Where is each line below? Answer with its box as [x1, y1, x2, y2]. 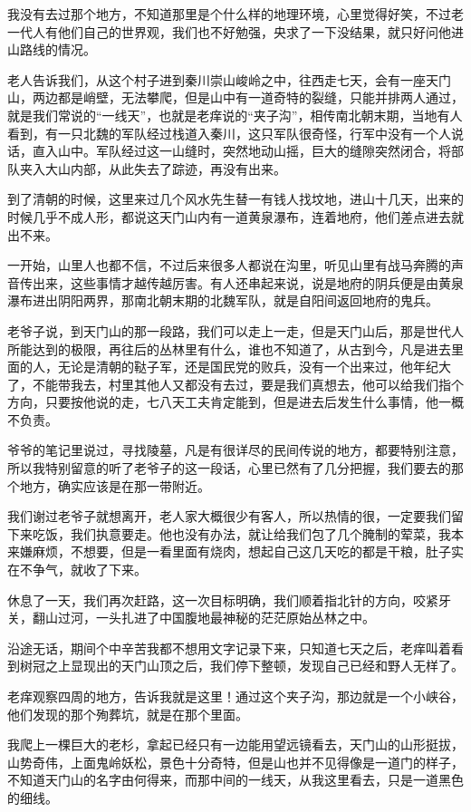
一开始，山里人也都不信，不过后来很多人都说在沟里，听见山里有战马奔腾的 [7, 256, 451, 275]
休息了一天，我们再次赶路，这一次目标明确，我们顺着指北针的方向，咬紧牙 [7, 590, 451, 609]
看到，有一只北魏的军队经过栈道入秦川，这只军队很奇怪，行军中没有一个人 [7, 123, 451, 142]
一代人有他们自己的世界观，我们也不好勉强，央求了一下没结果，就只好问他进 [7, 22, 464, 41]
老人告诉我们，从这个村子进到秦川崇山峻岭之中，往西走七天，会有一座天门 [7, 70, 451, 89]
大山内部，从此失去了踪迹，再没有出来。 [44, 159, 286, 178]
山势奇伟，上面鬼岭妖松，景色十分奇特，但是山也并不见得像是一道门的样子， [7, 752, 464, 771]
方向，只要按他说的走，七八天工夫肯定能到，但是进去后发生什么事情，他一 [7, 392, 451, 411]
